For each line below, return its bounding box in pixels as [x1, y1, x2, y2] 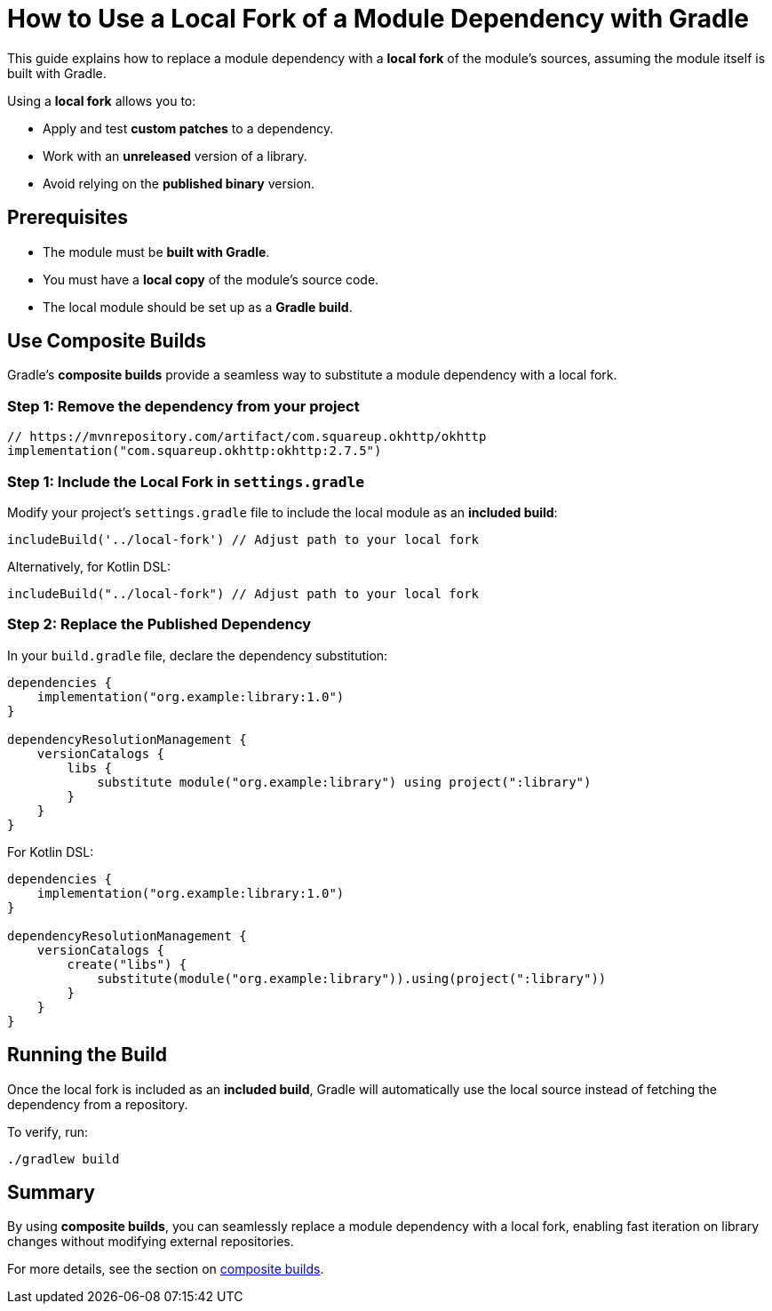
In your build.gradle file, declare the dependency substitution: [7, 647, 388, 663]
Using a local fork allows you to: [7, 92, 196, 108]
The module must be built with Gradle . [43, 244, 270, 260]
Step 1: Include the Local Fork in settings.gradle [7, 472, 365, 491]
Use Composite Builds [7, 330, 207, 353]
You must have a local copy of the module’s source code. [43, 271, 379, 287]
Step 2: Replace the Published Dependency [7, 615, 312, 634]
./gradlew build [7, 1151, 120, 1166]
